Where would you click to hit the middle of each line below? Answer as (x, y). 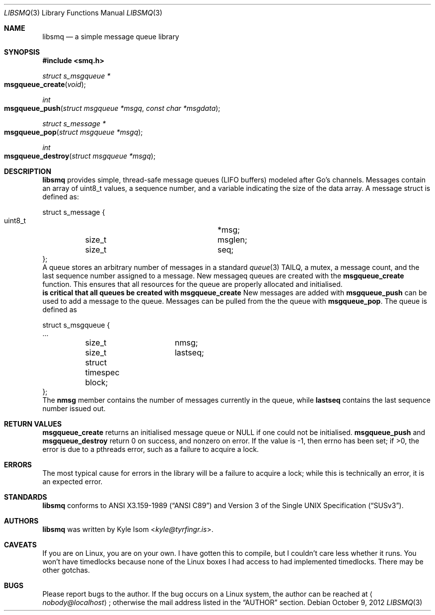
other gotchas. (66, 570)
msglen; (232, 240)
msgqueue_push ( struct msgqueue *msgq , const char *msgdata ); (112, 108)
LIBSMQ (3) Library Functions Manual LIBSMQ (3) (83, 13)
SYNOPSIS (22, 52)
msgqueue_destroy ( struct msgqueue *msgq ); (80, 156)
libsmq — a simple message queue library (111, 37)
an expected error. (72, 482)
